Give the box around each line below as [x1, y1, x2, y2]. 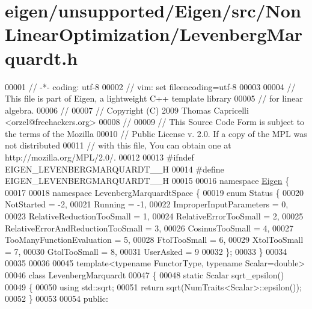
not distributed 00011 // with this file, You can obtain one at [5, 139, 231, 151]
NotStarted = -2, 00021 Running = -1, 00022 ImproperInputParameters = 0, [5, 198, 289, 210]
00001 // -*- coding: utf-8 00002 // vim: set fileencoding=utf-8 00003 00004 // [5, 80, 296, 93]
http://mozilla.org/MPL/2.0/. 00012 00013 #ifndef [5, 151, 194, 164]
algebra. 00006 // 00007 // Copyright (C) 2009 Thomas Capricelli [5, 103, 249, 116]
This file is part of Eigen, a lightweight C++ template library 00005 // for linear [5, 92, 303, 105]
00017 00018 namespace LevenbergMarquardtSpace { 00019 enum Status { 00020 [5, 186, 304, 198]
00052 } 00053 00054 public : [5, 292, 108, 305]
